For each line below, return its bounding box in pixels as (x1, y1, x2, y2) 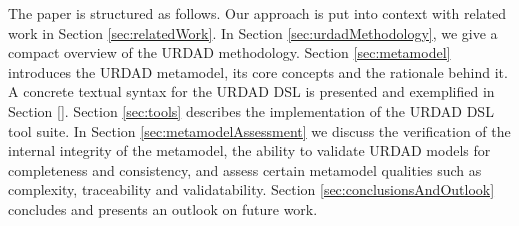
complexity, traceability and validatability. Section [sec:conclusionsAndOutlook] (8, 179, 495, 200)
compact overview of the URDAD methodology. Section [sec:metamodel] (8, 42, 451, 63)
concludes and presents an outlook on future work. (8, 198, 318, 219)
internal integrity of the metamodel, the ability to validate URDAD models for (8, 140, 491, 161)
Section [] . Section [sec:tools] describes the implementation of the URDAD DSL (8, 100, 494, 121)
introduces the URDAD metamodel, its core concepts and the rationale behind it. (8, 61, 508, 82)
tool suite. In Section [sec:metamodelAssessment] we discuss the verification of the (8, 120, 511, 141)
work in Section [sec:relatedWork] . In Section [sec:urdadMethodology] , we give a (8, 22, 498, 43)
